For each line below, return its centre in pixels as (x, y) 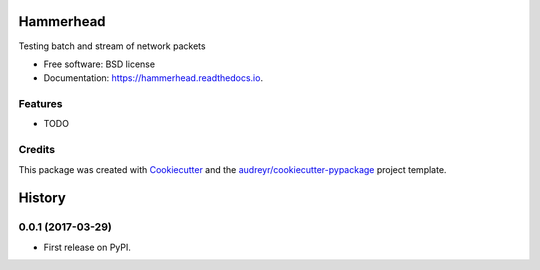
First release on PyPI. (87, 247)
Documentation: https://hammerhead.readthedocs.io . (153, 78)
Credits (36, 150)
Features (40, 104)
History (42, 198)
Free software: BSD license (99, 64)
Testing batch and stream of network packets (112, 46)
